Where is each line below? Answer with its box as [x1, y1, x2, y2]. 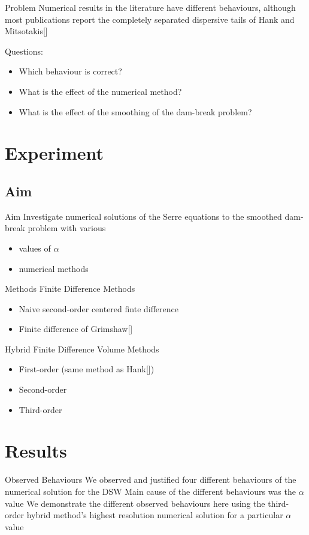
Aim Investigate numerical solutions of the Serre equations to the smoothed [5, 210, 282, 222]
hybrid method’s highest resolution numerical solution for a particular [26, 509, 283, 521]
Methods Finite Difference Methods [5, 282, 135, 295]
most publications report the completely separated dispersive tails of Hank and [5, 13, 295, 25]
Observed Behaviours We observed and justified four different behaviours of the [5, 473, 296, 486]
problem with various [28, 222, 106, 234]
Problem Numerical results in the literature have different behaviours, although [5, 1, 296, 13]
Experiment [5, 141, 104, 165]
